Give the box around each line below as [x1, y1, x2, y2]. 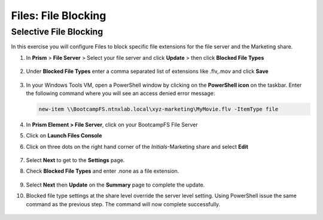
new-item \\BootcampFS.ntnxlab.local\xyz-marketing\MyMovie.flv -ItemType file [38, 105, 279, 112]
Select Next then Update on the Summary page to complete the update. [26, 181, 205, 188]
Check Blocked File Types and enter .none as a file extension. [26, 167, 179, 175]
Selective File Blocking [11, 26, 103, 37]
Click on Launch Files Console [26, 132, 102, 139]
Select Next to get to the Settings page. [26, 157, 125, 164]
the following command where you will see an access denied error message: [26, 90, 215, 97]
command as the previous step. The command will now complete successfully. [26, 200, 221, 207]
